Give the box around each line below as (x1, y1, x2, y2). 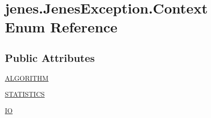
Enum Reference (5, 17, 118, 37)
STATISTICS (5, 89, 45, 99)
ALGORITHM (5, 73, 49, 83)
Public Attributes (5, 50, 95, 65)
